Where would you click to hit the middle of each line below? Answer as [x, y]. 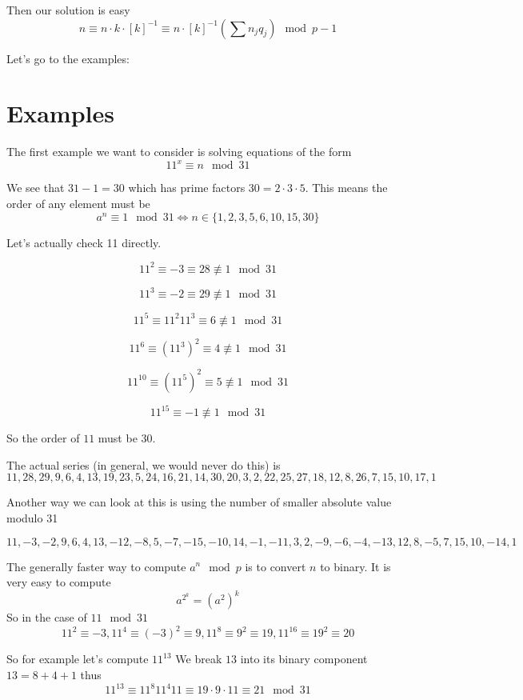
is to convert [275, 566]
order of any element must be [78, 203]
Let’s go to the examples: [68, 58]
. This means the [346, 188]
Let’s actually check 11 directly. [84, 242]
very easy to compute [59, 582]
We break [199, 659]
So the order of [43, 438]
